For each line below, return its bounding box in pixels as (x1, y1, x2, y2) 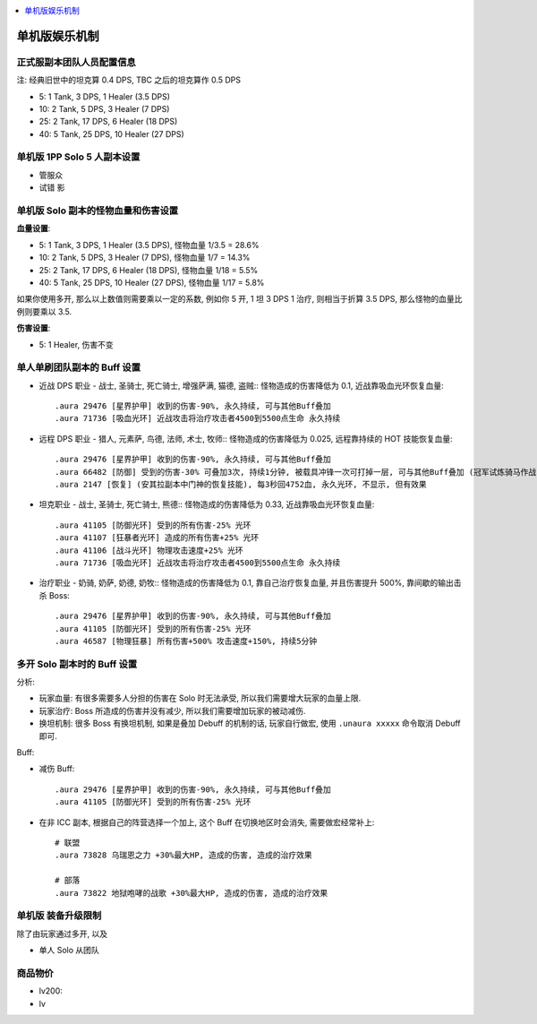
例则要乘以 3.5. (16, 305, 72, 317)
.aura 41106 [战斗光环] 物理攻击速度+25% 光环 (55, 545, 243, 555)
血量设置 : (16, 223, 51, 234)
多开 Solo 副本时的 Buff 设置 (16, 658, 138, 670)
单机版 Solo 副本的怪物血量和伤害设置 (16, 204, 179, 217)
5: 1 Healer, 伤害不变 (38, 339, 114, 349)
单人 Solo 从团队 (38, 945, 100, 956)
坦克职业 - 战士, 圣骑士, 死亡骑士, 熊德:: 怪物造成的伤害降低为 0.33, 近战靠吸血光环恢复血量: (38, 499, 375, 510)
